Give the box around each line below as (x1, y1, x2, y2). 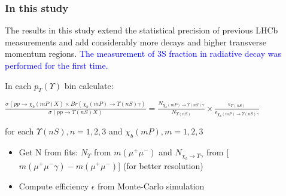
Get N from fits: (19, 146, 78, 158)
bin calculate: (64, 79, 114, 91)
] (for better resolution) (118, 159, 203, 171)
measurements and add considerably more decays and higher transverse (5, 35, 267, 48)
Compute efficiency (19, 179, 89, 192)
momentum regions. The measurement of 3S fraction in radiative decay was (5, 47, 281, 60)
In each (5, 79, 32, 91)
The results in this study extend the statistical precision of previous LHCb (5, 24, 278, 36)
